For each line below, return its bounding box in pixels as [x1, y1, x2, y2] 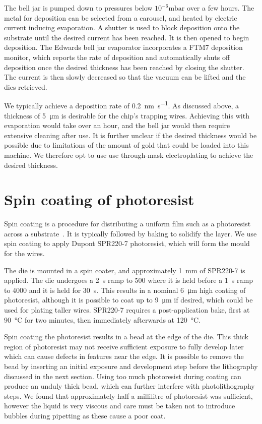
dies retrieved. [4, 81, 47, 92]
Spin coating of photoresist [4, 189, 194, 210]
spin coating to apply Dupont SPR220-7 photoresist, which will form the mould [4, 238, 250, 249]
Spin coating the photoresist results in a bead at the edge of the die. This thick [4, 331, 249, 342]
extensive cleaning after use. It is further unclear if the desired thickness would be [4, 130, 257, 140]
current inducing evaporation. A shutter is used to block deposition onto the [4, 22, 240, 33]
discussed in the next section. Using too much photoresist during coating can [4, 371, 241, 381]
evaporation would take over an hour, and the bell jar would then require [4, 120, 230, 131]
